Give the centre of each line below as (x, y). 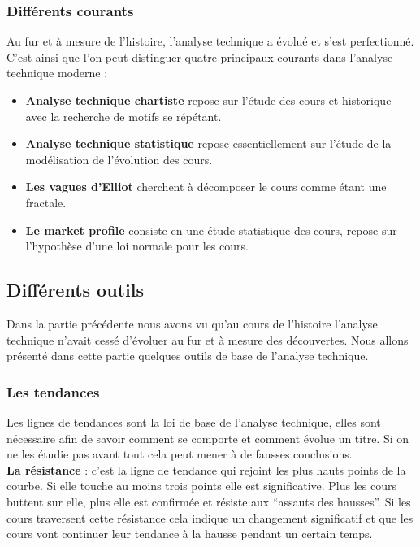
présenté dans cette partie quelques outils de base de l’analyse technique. (188, 356)
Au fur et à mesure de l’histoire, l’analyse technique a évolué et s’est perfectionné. (210, 41)
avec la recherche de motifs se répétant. (123, 116)
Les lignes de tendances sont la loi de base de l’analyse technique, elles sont (194, 421)
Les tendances (53, 391)
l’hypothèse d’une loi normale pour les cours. (137, 246)
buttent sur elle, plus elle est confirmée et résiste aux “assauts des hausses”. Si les (209, 501)
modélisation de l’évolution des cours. (119, 159)
